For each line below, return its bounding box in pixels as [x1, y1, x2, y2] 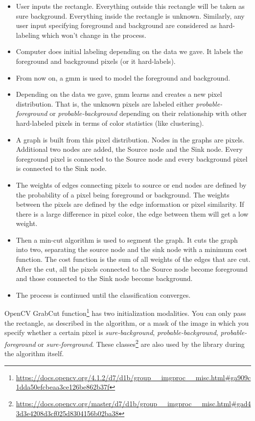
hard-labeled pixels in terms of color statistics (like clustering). [16, 117, 204, 128]
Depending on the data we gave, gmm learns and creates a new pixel [16, 89, 222, 99]
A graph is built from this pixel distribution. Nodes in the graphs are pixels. [16, 134, 245, 144]
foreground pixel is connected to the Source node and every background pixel [16, 153, 248, 164]
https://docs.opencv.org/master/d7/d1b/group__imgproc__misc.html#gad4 [16, 398, 251, 408]
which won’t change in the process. [42, 29, 146, 40]
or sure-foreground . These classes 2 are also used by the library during [38, 337, 245, 349]
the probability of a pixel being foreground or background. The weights [16, 189, 230, 199]
